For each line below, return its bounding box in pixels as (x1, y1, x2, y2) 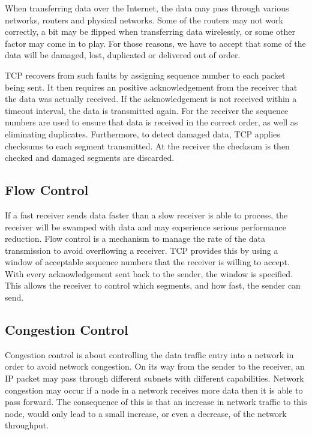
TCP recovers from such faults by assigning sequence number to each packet (5, 68, 286, 81)
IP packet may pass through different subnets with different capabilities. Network (5, 372, 304, 385)
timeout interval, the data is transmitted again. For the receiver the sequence (5, 104, 289, 116)
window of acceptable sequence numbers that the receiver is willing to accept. (5, 256, 290, 268)
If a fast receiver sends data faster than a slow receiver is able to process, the (5, 208, 288, 221)
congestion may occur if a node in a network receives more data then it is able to (5, 383, 303, 396)
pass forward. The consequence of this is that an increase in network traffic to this (5, 395, 307, 408)
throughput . (5, 419, 49, 431)
